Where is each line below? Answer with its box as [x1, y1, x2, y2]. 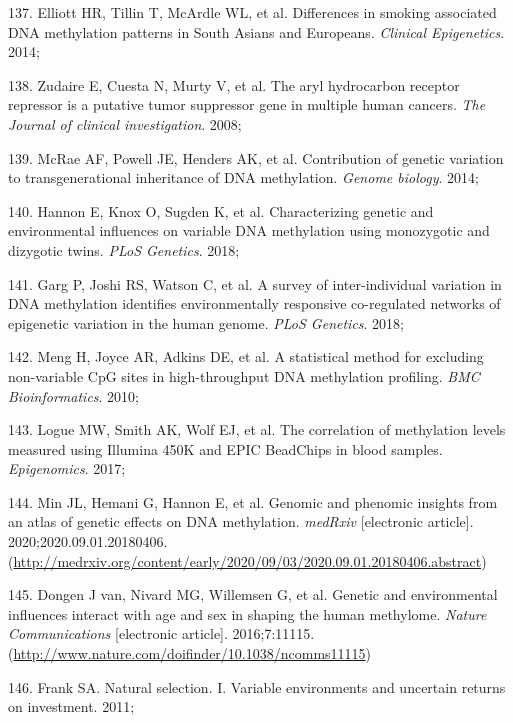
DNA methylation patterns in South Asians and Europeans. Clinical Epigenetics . [8, 21, 505, 42]
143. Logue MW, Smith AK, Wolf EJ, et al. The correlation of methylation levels [8, 419, 506, 440]
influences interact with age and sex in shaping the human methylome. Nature [8, 603, 487, 624]
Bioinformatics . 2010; [8, 385, 140, 406]
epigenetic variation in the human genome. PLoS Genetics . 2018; [8, 312, 405, 333]
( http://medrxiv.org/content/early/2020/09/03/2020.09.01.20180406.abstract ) [8, 550, 487, 571]
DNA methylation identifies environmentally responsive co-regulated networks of [8, 293, 501, 314]
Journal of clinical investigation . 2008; [8, 113, 242, 134]
